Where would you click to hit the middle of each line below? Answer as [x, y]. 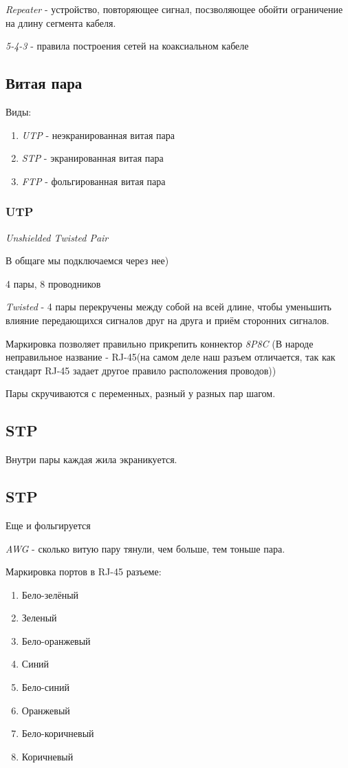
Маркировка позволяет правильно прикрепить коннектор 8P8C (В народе [160, 343]
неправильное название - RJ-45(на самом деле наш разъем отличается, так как [171, 357]
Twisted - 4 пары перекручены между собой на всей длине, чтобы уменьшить [168, 307]
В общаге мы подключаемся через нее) [87, 260]
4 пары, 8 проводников [53, 283]
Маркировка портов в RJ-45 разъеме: [84, 572]
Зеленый [39, 618]
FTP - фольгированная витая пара [94, 181]
